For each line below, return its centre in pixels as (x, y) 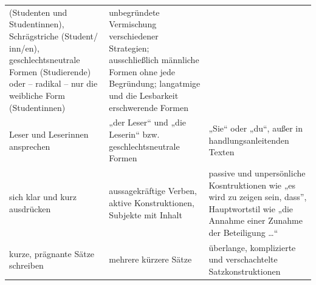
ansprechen (30, 146)
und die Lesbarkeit (144, 95)
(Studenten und (38, 12)
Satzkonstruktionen (245, 271)
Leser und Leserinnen (49, 134)
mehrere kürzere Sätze (150, 259)
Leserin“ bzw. (134, 134)
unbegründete (134, 12)
